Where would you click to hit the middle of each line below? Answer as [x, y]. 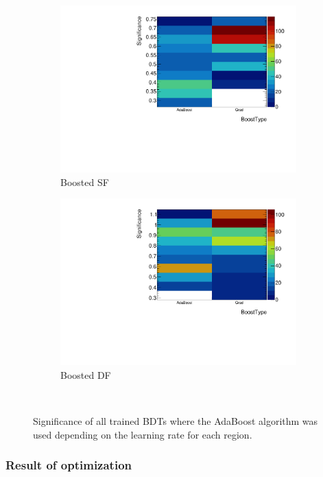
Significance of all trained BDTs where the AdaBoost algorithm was [176, 421]
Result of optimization [69, 465]
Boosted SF [85, 182]
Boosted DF [86, 375]
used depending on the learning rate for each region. [143, 434]
